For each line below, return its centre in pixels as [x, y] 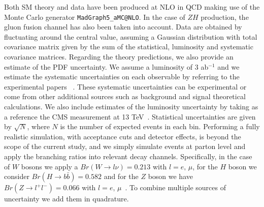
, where [38, 126]
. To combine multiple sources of [175, 187]
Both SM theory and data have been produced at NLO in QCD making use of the [132, 7]
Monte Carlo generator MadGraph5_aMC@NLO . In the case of [95, 17]
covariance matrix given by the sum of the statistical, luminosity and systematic [129, 47]
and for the [121, 176]
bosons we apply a [49, 166]
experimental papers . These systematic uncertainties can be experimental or [125, 86]
